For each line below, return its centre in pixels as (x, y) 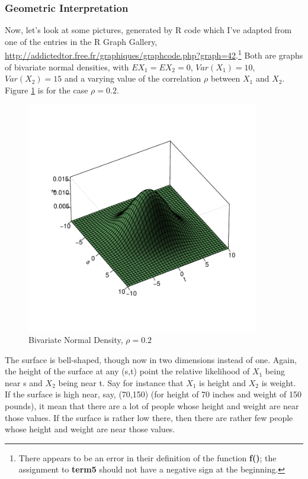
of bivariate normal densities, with (67, 67)
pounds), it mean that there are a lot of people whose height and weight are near (152, 406)
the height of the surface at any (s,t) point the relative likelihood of (127, 371)
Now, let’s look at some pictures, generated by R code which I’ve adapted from (148, 30)
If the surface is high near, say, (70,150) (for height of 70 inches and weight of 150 (153, 394)
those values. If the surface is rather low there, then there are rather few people (149, 417)
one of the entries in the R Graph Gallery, (81, 41)
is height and (223, 382)
